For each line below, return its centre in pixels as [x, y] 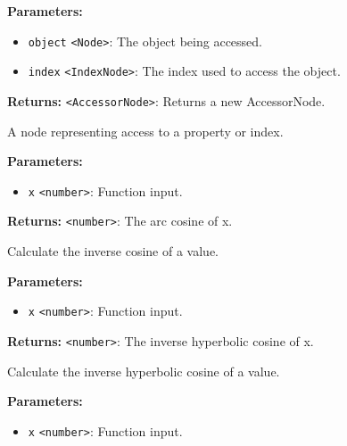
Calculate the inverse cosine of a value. [113, 251]
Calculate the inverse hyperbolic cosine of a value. [144, 371]
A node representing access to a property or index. [145, 131]
